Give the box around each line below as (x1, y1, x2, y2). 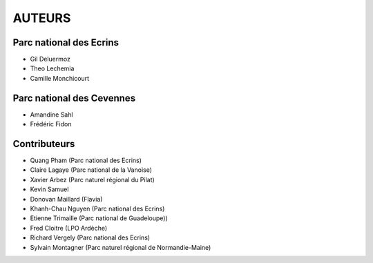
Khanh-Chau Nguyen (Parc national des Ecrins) (30, 204, 165, 213)
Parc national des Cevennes (12, 92, 136, 104)
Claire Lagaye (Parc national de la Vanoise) (30, 166, 152, 174)
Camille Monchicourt (30, 74, 90, 82)
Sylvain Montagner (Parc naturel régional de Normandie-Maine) (30, 243, 211, 251)
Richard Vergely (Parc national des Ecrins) (30, 233, 151, 242)
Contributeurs (12, 138, 75, 150)
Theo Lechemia (30, 64, 75, 72)
